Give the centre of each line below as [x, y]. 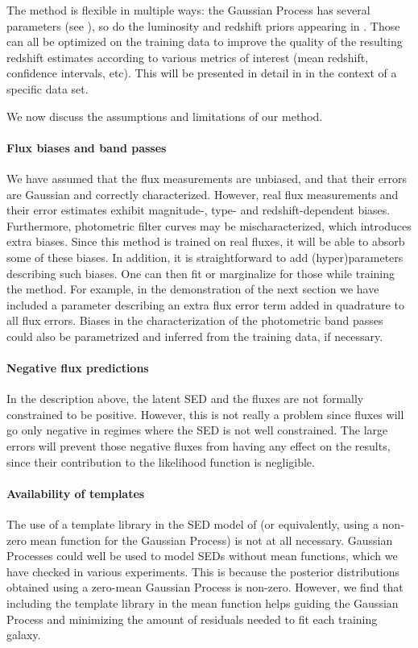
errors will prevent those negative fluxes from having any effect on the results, [199, 446]
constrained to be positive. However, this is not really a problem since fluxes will [205, 414]
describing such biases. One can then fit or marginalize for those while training [201, 273]
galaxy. [24, 635]
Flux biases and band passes [87, 147]
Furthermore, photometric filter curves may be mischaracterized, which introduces [209, 225]
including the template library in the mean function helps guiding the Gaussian [203, 603]
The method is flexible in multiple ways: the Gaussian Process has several [188, 10]
